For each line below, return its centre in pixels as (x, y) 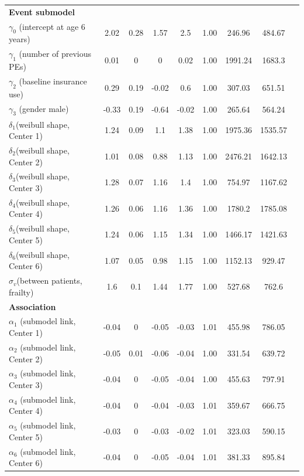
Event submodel (42, 11)
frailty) (21, 292)
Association (32, 306)
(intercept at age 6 (52, 26)
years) (20, 39)
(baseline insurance (53, 81)
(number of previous (55, 54)
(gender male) (44, 108)
